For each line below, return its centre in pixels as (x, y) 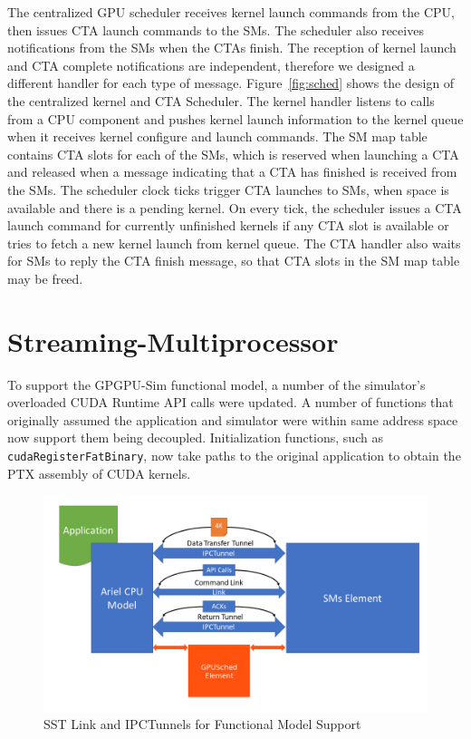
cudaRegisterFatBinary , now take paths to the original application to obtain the (234, 456)
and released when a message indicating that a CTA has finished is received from (232, 172)
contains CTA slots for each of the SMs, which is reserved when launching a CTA (233, 154)
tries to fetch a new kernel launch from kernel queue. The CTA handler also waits (234, 243)
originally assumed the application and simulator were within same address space (233, 419)
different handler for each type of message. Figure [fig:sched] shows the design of (231, 83)
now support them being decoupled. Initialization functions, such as (195, 438)
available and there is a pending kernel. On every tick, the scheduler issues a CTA (235, 207)
